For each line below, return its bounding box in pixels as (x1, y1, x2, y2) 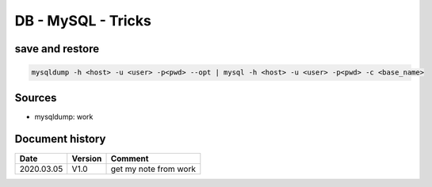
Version (71, 153, 102, 164)
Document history (14, 132, 106, 146)
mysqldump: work (34, 112, 94, 121)
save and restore (14, 42, 99, 55)
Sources (14, 91, 57, 105)
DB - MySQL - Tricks (14, 12, 152, 29)
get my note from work (110, 163, 197, 174)
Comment (110, 153, 149, 164)
